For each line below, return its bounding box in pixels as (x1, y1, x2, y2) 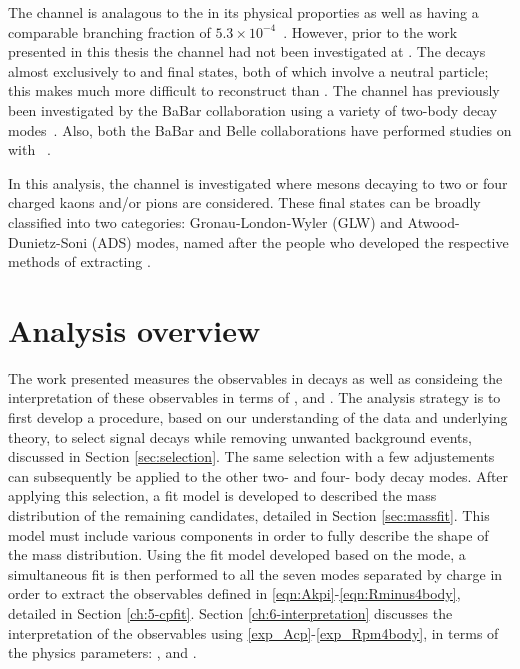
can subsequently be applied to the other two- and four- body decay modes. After (8, 465, 509, 486)
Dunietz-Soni (8, 231, 88, 252)
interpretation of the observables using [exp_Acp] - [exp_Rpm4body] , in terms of (8, 622, 499, 643)
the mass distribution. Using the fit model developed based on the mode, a (8, 544, 466, 565)
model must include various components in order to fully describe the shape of (8, 524, 489, 545)
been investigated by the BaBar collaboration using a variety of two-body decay (8, 99, 498, 120)
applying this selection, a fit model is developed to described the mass (8, 485, 437, 506)
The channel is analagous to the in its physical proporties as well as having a (8, 2, 479, 22)
